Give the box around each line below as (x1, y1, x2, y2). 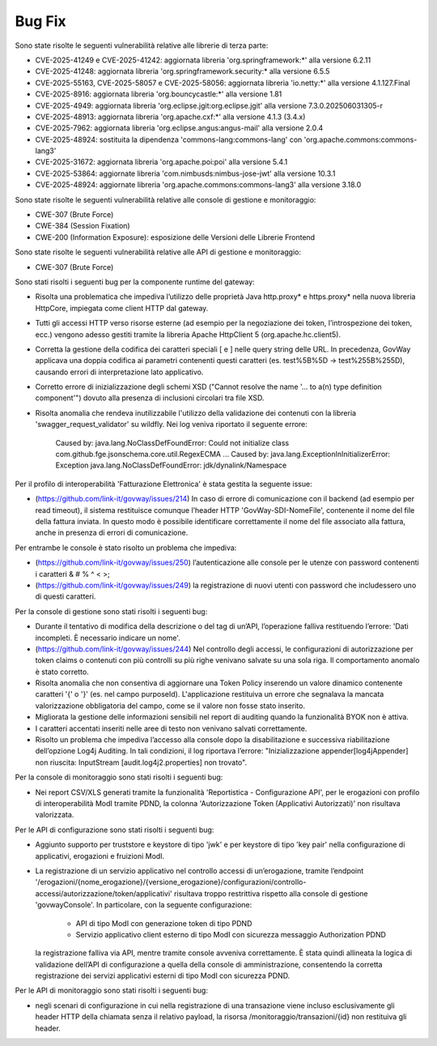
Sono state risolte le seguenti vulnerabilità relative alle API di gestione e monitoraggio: (15, 247, 301, 257)
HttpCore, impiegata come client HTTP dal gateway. (35, 303, 209, 313)
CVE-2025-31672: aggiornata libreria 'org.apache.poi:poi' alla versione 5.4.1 (35, 157, 288, 167)
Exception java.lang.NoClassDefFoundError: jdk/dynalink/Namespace (55, 460, 287, 470)
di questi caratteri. (35, 591, 96, 601)
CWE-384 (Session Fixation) (35, 221, 130, 231)
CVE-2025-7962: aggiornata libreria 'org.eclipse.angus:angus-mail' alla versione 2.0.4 (35, 123, 324, 133)
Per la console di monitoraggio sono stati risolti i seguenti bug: (15, 772, 223, 782)
